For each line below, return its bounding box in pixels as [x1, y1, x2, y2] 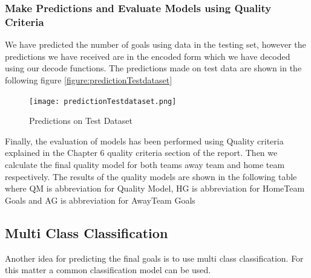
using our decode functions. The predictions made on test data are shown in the [5, 62, 302, 74]
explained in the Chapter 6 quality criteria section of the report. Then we [5, 146, 278, 159]
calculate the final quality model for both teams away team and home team [5, 158, 285, 170]
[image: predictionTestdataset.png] [29, 97, 177, 106]
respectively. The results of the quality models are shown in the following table [5, 170, 297, 183]
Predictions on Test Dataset [29, 114, 133, 127]
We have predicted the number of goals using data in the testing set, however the [5, 38, 306, 51]
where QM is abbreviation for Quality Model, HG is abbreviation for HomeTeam [5, 182, 305, 195]
